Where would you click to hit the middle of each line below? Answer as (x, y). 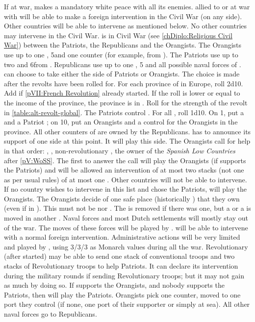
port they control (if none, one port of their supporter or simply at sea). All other (127, 304)
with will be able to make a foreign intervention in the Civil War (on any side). (123, 16)
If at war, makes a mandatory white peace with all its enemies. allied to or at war (127, 6)
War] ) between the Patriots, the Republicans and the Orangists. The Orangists (123, 45)
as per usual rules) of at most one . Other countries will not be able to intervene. (126, 179)
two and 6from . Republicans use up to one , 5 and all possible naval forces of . (123, 64)
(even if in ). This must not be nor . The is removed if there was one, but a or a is (127, 208)
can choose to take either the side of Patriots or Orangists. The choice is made (122, 74)
